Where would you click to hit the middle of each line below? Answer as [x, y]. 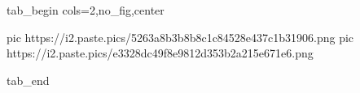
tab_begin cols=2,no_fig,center [86, 10]
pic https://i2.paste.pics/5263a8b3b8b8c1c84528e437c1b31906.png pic [180, 37]
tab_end [28, 80]
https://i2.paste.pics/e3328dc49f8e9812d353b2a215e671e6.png [160, 53]
